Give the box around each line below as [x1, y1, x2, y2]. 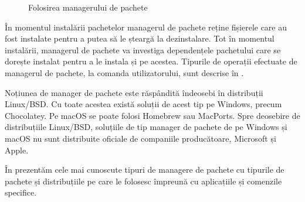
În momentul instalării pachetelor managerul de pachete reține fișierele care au [5, 20, 287, 33]
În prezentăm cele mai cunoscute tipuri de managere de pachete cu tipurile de [5, 163, 284, 176]
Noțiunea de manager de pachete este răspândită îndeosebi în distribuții [5, 86, 263, 98]
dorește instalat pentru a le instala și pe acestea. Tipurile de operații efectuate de [5, 55, 297, 67]
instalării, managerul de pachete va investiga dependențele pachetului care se [5, 43, 281, 56]
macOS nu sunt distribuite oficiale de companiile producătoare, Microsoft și [5, 132, 276, 144]
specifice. [5, 186, 37, 198]
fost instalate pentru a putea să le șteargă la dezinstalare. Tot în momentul [5, 32, 274, 44]
